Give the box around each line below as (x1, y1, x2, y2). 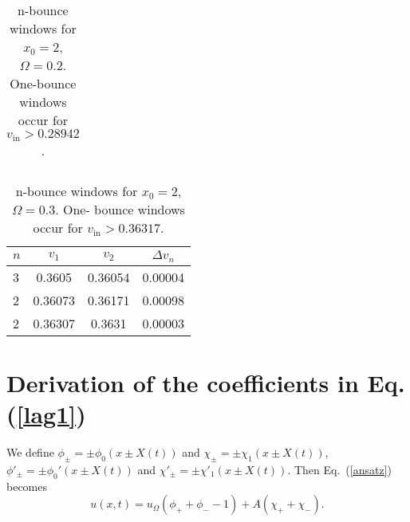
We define (6, 444, 54, 461)
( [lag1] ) (6, 398, 86, 430)
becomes (6, 477, 48, 494)
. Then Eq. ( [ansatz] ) (287, 461, 392, 477)
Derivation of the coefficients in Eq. (6, 367, 405, 399)
